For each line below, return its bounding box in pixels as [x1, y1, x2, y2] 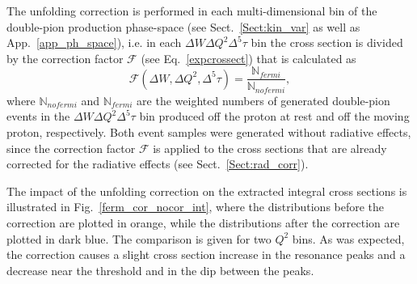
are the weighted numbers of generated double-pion [137, 91, 390, 108]
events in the [6, 108, 70, 125]
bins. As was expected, [292, 230, 405, 247]
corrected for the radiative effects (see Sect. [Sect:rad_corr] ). [6, 155, 309, 172]
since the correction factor [6, 139, 136, 156]
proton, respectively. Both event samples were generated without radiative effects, [6, 124, 411, 141]
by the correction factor [6, 49, 124, 66]
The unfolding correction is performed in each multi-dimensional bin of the [6, 2, 377, 19]
